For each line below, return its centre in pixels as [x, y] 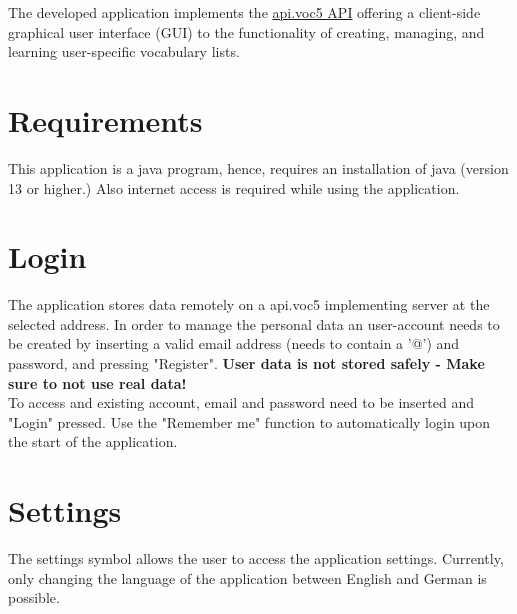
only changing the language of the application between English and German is [247, 577]
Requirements [105, 119]
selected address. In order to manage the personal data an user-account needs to [254, 323]
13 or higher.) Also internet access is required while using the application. [234, 187]
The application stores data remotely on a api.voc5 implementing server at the [249, 304]
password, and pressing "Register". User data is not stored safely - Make [246, 363]
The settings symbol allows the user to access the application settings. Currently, [256, 558]
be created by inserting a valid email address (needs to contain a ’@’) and [234, 343]
